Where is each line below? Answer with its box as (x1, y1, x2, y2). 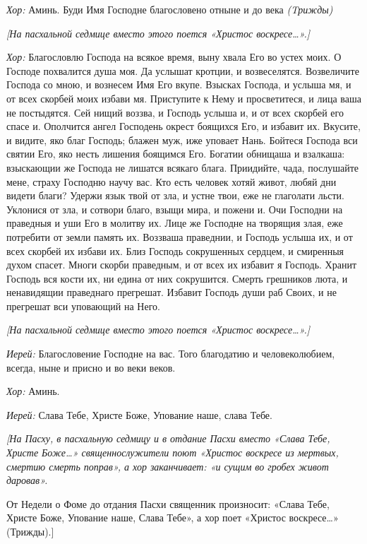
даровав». (6, 473, 48, 487)
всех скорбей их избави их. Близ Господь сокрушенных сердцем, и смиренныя (6, 243, 344, 258)
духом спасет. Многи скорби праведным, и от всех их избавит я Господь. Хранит (6, 257, 357, 272)
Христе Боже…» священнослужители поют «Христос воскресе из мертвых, (6, 445, 339, 460)
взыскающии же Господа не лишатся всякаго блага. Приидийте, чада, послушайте (6, 160, 359, 175)
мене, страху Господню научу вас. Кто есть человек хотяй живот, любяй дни (6, 174, 337, 189)
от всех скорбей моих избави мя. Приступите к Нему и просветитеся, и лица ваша (6, 90, 361, 105)
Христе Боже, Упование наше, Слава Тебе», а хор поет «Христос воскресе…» (6, 510, 339, 525)
